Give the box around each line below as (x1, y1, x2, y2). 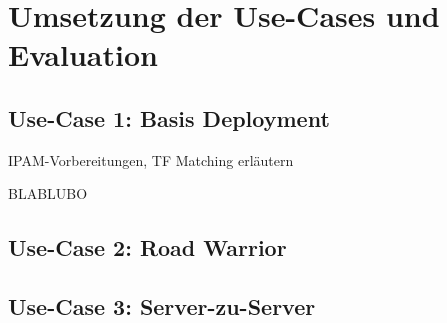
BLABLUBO (8, 183, 88, 204)
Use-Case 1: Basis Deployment (8, 102, 330, 133)
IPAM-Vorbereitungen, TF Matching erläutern (8, 149, 294, 170)
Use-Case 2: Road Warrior (8, 232, 287, 263)
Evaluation (8, 34, 158, 75)
